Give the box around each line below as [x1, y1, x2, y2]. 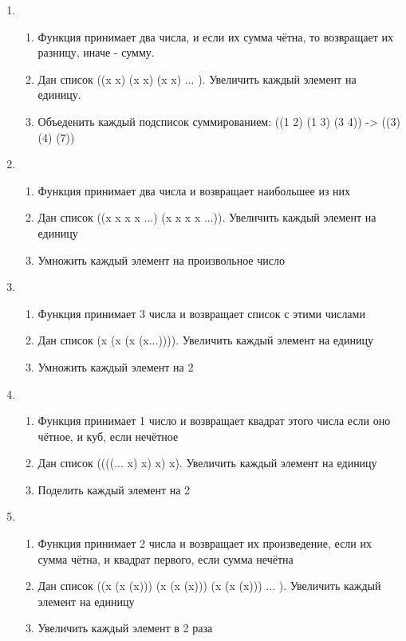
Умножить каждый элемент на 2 [37, 358, 194, 375]
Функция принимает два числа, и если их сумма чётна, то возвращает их [37, 28, 394, 45]
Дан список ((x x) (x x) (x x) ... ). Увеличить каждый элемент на [37, 70, 357, 87]
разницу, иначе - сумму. [37, 44, 155, 61]
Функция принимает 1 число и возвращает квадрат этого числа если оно [37, 412, 391, 429]
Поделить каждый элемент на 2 [37, 481, 191, 497]
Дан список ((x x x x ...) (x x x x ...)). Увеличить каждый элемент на [37, 209, 376, 226]
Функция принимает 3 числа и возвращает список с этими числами [37, 305, 365, 321]
